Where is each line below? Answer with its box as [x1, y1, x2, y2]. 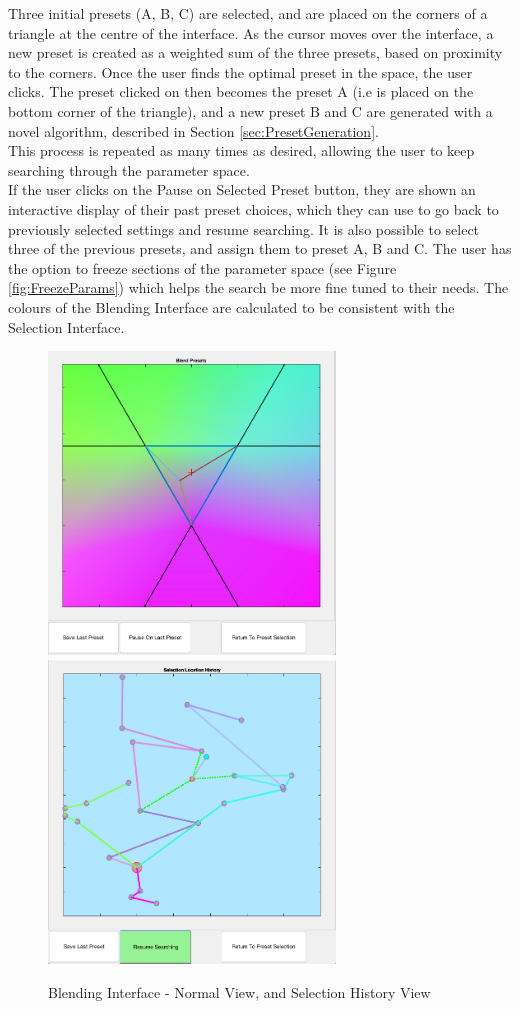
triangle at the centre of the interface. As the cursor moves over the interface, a [8, 22, 494, 43]
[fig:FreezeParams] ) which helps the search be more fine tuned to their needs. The [8, 277, 509, 298]
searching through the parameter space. [8, 159, 250, 180]
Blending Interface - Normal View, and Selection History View [48, 981, 431, 1002]
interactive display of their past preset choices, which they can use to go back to [8, 198, 499, 219]
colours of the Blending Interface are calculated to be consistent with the [8, 296, 455, 317]
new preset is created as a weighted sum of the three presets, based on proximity [8, 42, 503, 63]
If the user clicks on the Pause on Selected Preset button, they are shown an [8, 179, 476, 200]
